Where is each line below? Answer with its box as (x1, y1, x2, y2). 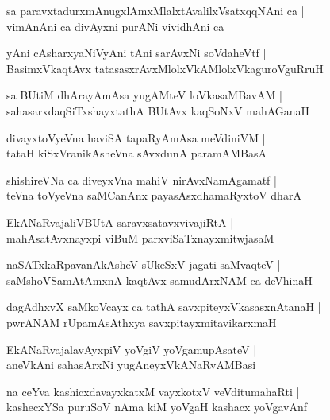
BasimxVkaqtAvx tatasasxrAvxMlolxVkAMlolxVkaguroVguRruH (6, 60, 324, 76)
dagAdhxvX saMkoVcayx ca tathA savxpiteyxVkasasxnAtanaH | (6, 298, 321, 315)
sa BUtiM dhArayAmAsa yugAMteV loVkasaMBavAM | (6, 87, 282, 103)
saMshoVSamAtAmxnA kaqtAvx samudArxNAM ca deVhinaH (6, 271, 313, 288)
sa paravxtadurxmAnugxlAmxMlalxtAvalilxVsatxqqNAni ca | (6, 2, 305, 18)
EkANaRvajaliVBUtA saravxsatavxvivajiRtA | (6, 213, 234, 230)
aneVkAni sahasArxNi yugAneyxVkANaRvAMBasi (6, 356, 256, 373)
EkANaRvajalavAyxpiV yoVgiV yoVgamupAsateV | (6, 340, 257, 357)
